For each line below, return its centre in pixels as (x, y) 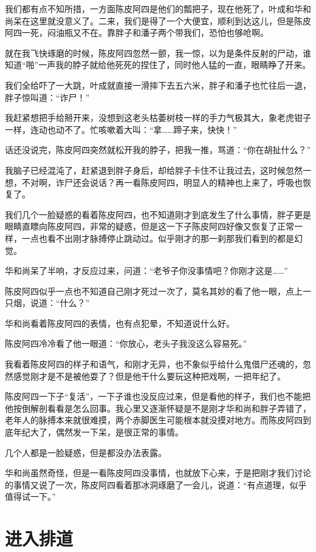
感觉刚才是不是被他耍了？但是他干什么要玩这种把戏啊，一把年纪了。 (149, 376)
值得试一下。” (30, 496)
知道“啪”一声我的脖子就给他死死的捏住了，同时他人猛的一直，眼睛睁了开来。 (158, 65)
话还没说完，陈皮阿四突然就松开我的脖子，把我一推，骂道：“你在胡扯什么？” (158, 150)
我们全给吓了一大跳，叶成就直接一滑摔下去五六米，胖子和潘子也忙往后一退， (158, 85)
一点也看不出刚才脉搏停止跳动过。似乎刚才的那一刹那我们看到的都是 (158, 238)
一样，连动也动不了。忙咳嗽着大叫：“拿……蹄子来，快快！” (121, 129)
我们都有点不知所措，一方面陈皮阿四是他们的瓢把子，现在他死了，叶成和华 (154, 9)
